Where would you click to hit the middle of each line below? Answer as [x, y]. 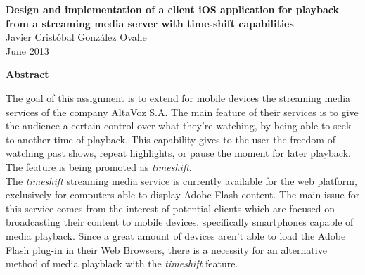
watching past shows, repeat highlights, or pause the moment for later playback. [178, 153]
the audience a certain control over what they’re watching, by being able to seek [179, 126]
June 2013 [27, 50]
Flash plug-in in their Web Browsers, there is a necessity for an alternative [166, 249]
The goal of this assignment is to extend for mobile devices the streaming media [178, 97]
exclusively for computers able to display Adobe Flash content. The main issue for [183, 194]
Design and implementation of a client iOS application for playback [173, 9]
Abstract [27, 74]
